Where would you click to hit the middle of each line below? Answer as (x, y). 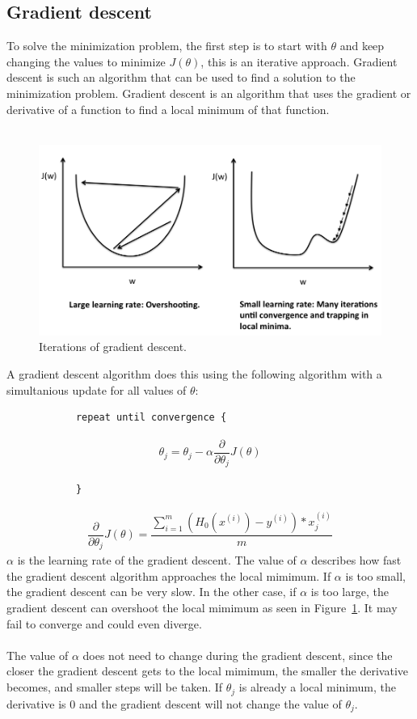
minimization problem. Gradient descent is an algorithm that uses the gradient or (209, 93)
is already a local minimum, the (317, 687)
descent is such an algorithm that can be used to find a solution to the (181, 77)
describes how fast (356, 560)
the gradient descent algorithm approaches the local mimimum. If (169, 575)
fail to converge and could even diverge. (104, 623)
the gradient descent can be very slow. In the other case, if (152, 592)
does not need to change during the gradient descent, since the (238, 655)
